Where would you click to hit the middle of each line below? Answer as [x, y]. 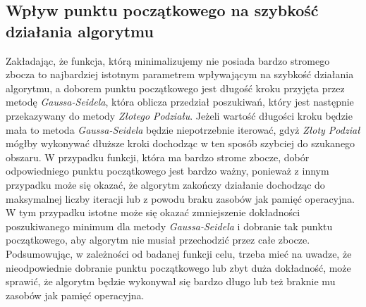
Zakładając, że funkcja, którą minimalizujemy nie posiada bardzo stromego [168, 60]
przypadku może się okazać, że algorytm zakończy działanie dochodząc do [165, 184]
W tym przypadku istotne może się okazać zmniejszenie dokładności [153, 212]
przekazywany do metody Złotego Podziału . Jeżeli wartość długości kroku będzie [179, 115]
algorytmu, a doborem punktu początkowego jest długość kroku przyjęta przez [175, 88]
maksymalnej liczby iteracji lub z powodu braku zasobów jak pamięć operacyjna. [180, 198]
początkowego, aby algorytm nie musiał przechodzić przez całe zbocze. [158, 240]
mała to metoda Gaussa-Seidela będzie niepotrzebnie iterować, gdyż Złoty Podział [183, 129]
